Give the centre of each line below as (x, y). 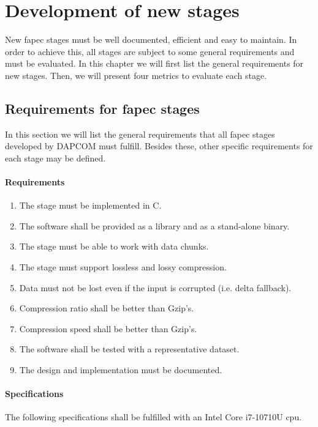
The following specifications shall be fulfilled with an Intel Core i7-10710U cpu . (153, 417)
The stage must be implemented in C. (90, 205)
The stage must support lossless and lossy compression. (123, 267)
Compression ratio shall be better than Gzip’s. (107, 308)
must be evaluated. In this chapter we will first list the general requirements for (154, 63)
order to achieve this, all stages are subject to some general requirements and (150, 51)
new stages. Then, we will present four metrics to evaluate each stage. (136, 75)
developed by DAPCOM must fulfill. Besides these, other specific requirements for (159, 146)
